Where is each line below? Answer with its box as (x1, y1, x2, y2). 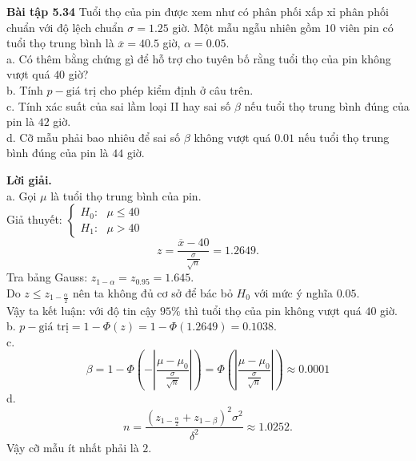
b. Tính (6, 81, 43, 98)
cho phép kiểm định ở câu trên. (99, 81, 254, 98)
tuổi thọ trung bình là (6, 34, 114, 51)
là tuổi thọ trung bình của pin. (50, 187, 202, 204)
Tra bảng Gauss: (6, 269, 88, 285)
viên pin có (339, 18, 394, 35)
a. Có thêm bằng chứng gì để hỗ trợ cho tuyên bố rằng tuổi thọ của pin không (6, 50, 391, 67)
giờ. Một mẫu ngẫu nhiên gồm (172, 18, 322, 35)
